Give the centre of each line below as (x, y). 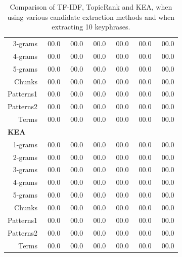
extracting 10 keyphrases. (91, 27)
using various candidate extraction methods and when (91, 17)
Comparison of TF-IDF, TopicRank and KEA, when (91, 7)
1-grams (25, 144)
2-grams (25, 157)
